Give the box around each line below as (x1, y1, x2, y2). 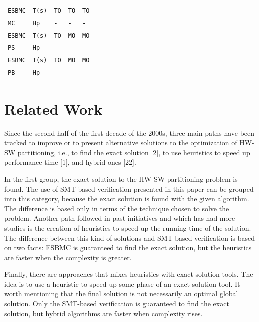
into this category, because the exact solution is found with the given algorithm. (4, 193, 249, 204)
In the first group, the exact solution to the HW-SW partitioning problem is (4, 173, 238, 184)
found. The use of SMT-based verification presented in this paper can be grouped (4, 183, 254, 194)
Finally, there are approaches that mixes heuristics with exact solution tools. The (4, 269, 253, 279)
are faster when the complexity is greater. (4, 252, 132, 262)
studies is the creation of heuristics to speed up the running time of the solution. (4, 222, 251, 233)
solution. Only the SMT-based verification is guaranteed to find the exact (4, 298, 229, 309)
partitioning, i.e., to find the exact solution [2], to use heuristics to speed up (17, 147, 250, 157)
